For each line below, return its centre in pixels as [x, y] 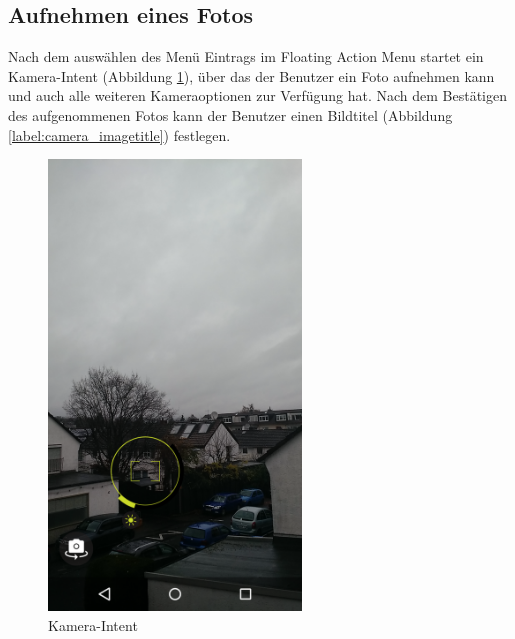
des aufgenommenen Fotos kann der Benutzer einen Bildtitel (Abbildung [230, 114]
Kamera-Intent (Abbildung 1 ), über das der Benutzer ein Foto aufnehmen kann [251, 75]
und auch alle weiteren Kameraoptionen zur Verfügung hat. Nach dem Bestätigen [257, 95]
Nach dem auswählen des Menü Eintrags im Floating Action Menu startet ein [246, 56]
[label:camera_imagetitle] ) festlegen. [119, 134]
